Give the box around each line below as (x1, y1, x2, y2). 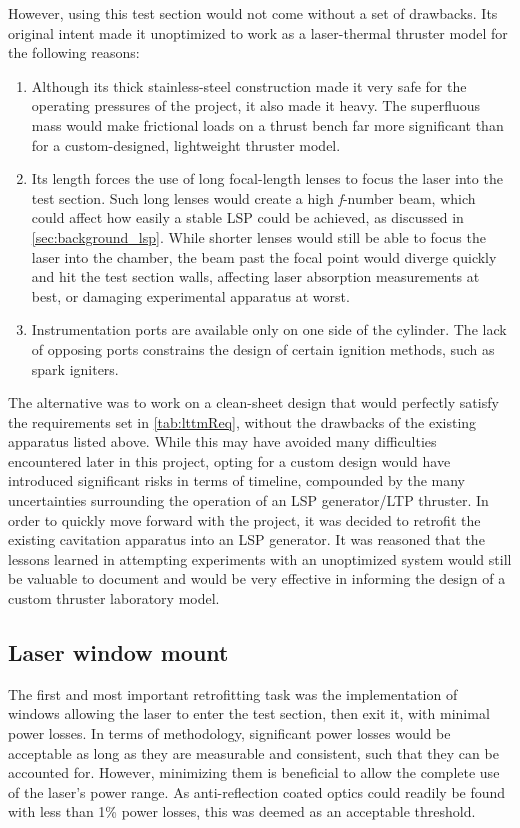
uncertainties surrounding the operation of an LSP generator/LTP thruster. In (8, 490, 489, 511)
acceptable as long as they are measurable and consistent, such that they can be (8, 742, 499, 763)
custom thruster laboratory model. (8, 588, 220, 609)
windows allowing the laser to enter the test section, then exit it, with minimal (8, 703, 490, 724)
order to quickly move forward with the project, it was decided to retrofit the (8, 509, 481, 530)
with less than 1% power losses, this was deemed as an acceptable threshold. (8, 801, 476, 822)
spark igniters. (31, 358, 119, 379)
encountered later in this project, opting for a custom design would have (8, 450, 451, 471)
